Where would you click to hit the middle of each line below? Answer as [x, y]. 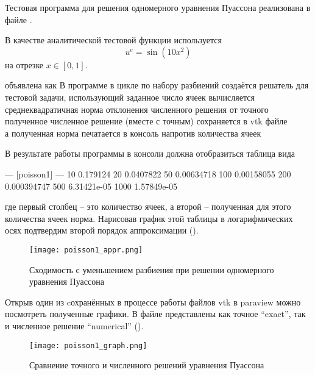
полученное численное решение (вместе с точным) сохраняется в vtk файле [146, 121]
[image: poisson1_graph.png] [88, 345]
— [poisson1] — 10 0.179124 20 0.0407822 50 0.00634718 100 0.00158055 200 [148, 173]
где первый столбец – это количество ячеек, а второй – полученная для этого [148, 206]
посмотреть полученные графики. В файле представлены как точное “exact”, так [155, 314]
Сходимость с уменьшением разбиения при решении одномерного [152, 269]
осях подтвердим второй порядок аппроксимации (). [102, 230]
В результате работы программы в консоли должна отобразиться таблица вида [150, 153]
